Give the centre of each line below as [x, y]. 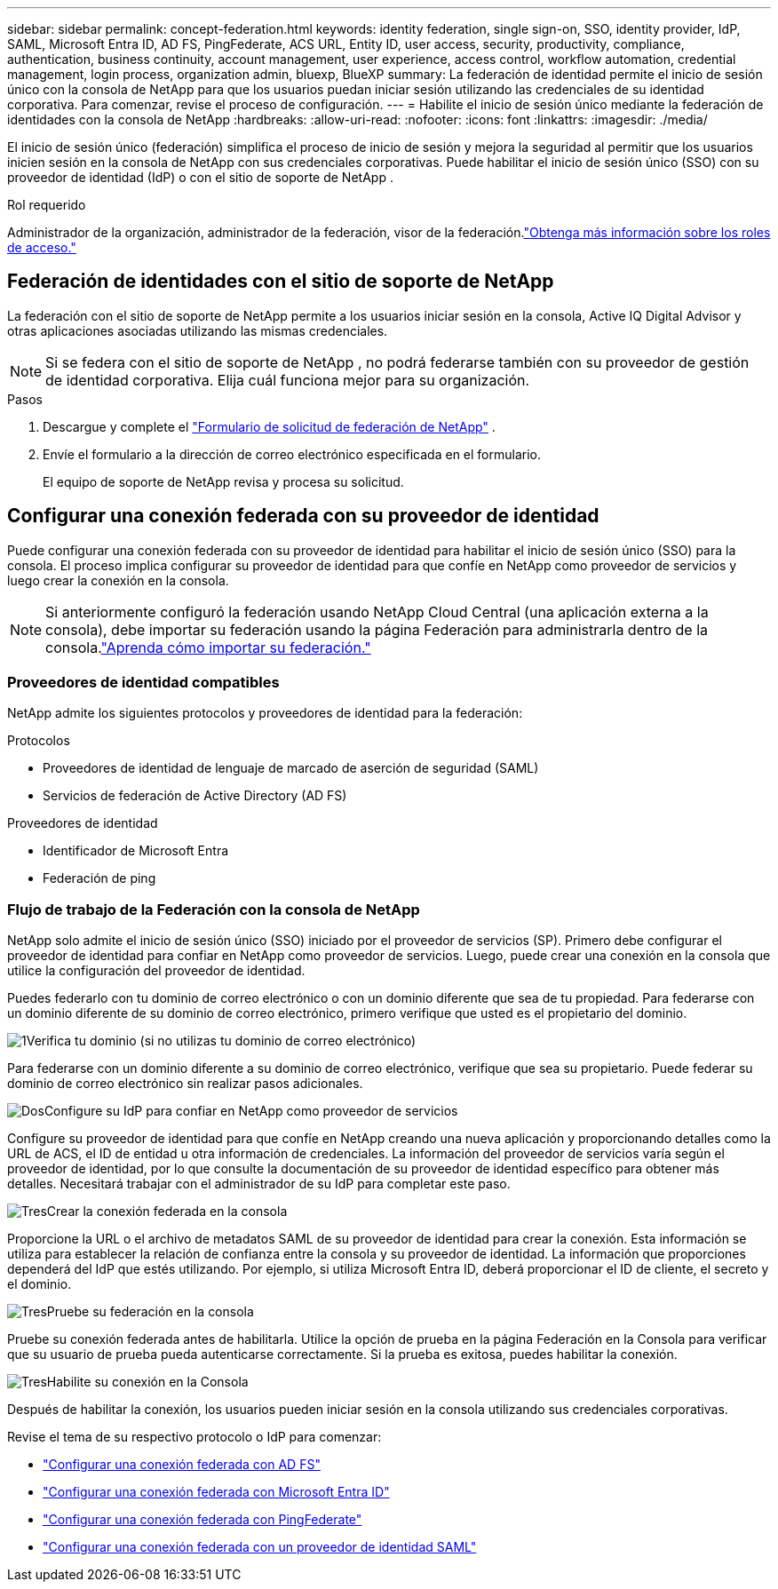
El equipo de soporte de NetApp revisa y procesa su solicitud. [223, 481]
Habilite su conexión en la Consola [147, 1382]
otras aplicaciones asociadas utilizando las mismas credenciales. [198, 330]
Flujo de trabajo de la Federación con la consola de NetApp [214, 909]
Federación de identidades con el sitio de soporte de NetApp [281, 282]
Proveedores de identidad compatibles [143, 683]
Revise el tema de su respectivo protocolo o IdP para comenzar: [194, 1437]
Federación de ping [99, 878]
